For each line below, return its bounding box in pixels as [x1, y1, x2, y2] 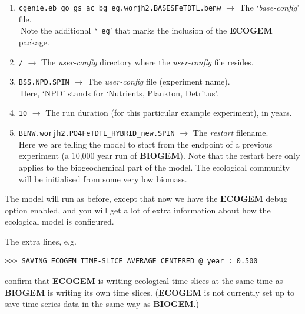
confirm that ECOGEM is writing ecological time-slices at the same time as [5, 275, 283, 287]
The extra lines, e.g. [5, 235, 77, 247]
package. [18, 35, 49, 48]
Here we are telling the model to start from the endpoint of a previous [18, 138, 273, 150]
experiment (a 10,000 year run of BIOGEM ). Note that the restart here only [18, 149, 300, 162]
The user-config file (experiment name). [87, 75, 230, 88]
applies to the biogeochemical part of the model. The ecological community [18, 161, 290, 173]
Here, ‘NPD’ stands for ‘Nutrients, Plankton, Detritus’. [20, 86, 219, 99]
